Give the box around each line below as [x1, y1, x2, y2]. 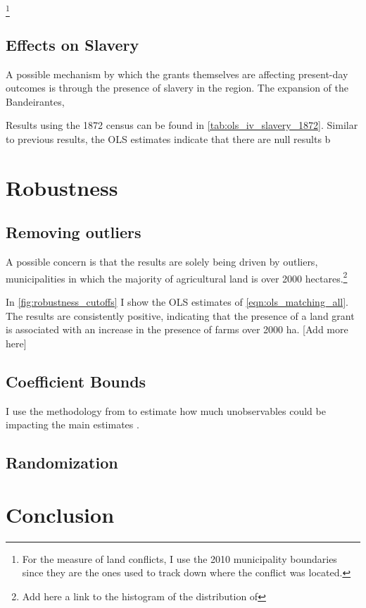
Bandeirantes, [6, 94, 65, 108]
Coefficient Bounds [6, 370, 146, 392]
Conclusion [6, 500, 115, 528]
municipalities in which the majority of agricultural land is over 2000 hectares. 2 [6, 268, 348, 285]
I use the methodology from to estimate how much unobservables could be [6, 403, 326, 418]
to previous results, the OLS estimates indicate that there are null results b [6, 131, 331, 146]
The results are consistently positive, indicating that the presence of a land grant [6, 308, 355, 323]
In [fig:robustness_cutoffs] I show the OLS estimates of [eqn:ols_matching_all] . [6, 294, 348, 309]
